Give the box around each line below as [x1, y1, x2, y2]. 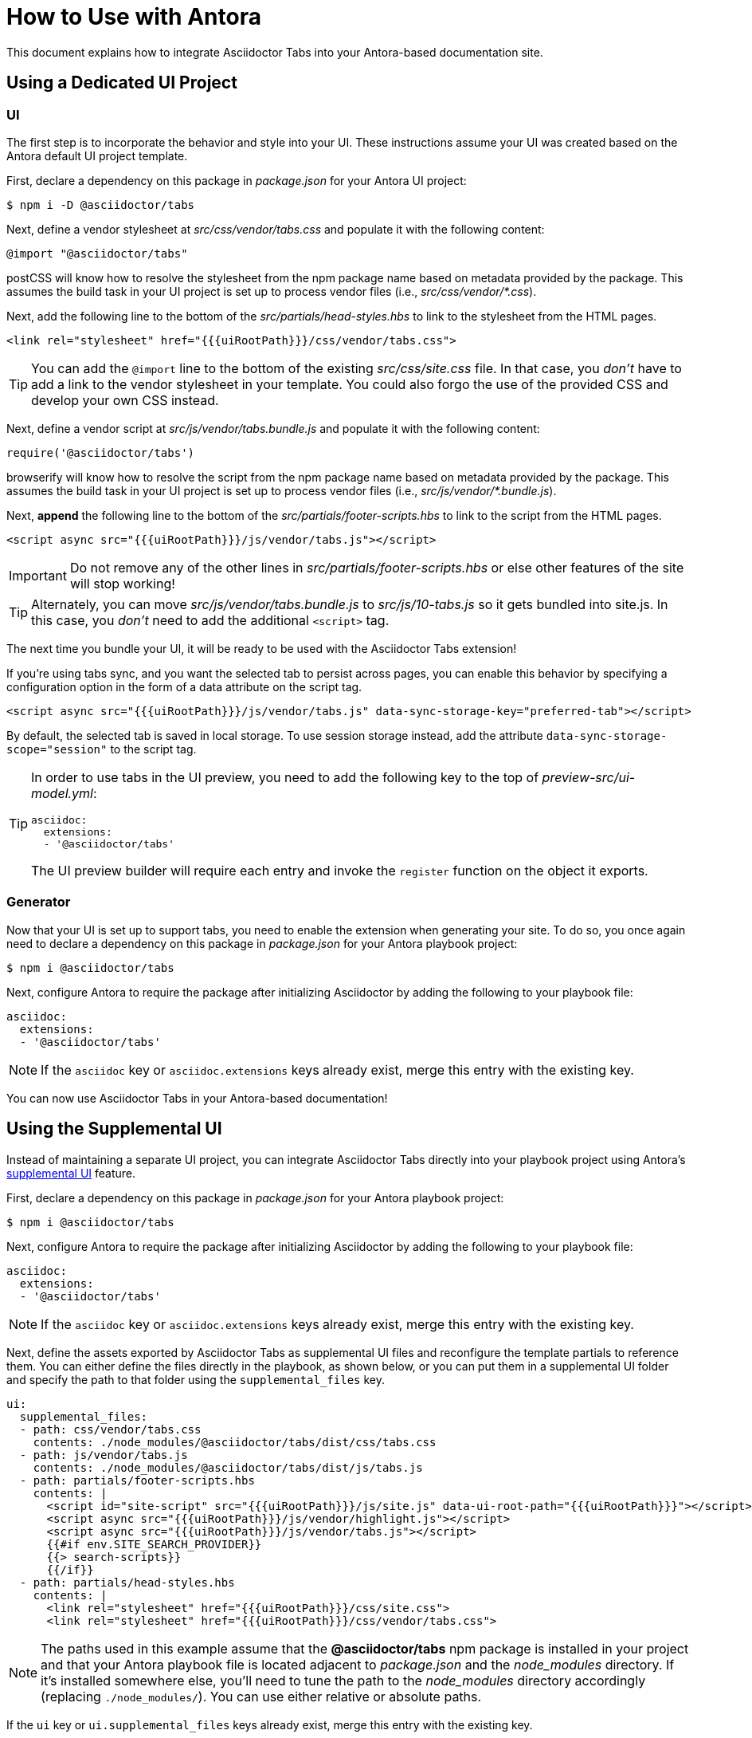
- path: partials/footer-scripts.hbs [19, 1473, 255, 1487]
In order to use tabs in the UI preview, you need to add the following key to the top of [31, 769, 539, 785]
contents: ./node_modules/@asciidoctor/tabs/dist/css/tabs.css [33, 1435, 437, 1449]
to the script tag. [110, 741, 197, 756]
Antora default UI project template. [6, 148, 188, 163]
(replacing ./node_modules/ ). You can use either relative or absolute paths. [41, 1688, 482, 1705]
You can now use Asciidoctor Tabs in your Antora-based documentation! [6, 1091, 388, 1105]
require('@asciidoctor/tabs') [6, 446, 195, 459]
